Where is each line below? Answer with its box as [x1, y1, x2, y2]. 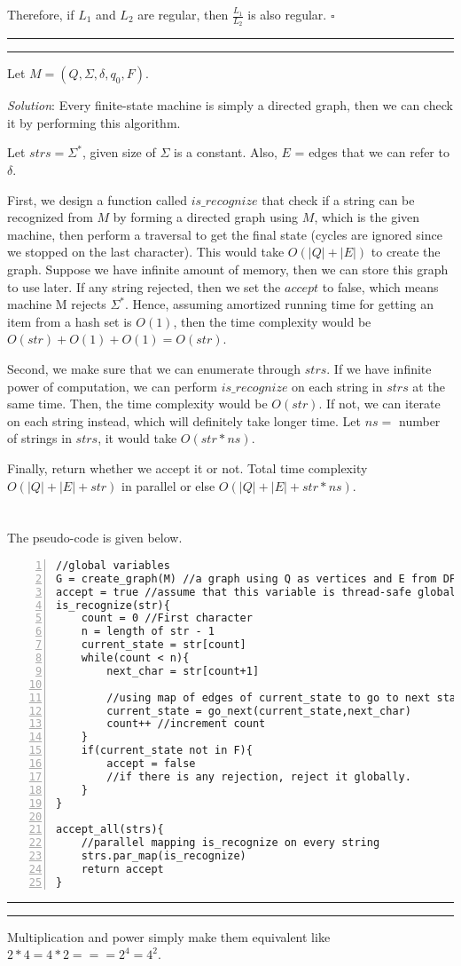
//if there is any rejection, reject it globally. [106, 770, 411, 783]
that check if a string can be [262, 190, 415, 209]
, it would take [98, 429, 177, 447]
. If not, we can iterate [318, 394, 441, 413]
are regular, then [137, 5, 229, 23]
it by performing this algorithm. [7, 113, 181, 131]
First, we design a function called [7, 190, 187, 209]
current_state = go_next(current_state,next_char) [106, 704, 411, 717]
